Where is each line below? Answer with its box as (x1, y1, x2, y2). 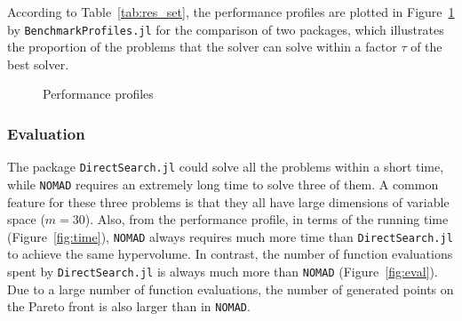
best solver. (7, 54, 69, 73)
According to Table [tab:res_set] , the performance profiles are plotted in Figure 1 (7, 3, 455, 20)
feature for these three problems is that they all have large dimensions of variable (7, 192, 450, 211)
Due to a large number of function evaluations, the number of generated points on (7, 279, 454, 298)
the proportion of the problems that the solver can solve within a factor (7, 37, 397, 56)
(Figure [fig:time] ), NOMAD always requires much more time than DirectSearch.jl (7, 227, 453, 245)
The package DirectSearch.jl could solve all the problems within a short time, (7, 157, 444, 176)
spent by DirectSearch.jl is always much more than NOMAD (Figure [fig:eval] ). (7, 262, 438, 280)
